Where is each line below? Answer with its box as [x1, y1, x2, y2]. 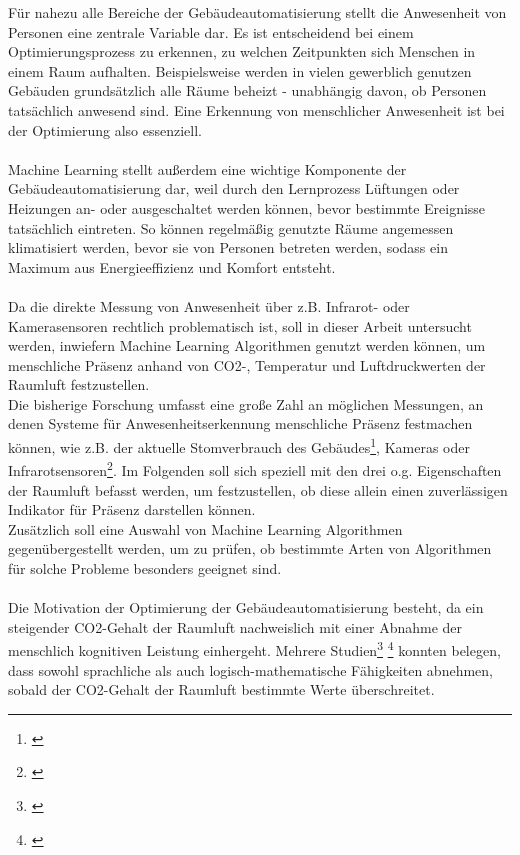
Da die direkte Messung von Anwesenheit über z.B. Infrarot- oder [8, 295, 410, 316]
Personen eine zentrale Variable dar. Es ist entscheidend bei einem [8, 21, 414, 42]
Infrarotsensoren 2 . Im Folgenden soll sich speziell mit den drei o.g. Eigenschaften [8, 457, 502, 480]
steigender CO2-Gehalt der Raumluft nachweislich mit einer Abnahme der [8, 616, 463, 637]
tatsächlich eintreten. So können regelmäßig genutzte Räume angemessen [8, 217, 454, 238]
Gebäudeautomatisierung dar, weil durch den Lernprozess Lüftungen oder [8, 178, 460, 199]
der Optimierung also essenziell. [8, 119, 202, 140]
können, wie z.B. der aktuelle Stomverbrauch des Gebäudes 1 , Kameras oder [8, 434, 470, 457]
